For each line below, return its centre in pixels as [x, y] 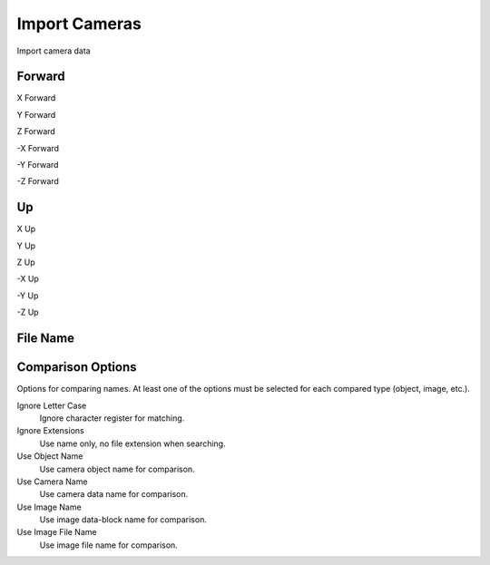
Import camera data [54, 51]
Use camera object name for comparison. [117, 469]
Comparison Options [77, 367]
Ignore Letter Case [52, 405]
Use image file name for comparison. [109, 545]
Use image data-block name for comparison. [123, 520]
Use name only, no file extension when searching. [132, 443]
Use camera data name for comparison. [114, 494]
